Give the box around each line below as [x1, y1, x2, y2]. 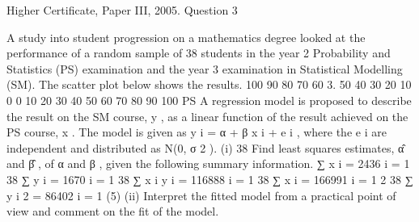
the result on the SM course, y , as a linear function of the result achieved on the [6, 107, 408, 124]
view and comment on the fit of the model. [6, 203, 219, 220]
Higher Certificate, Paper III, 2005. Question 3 [6, 2, 238, 18]
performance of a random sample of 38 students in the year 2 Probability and [6, 44, 391, 61]
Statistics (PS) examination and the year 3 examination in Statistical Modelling [6, 60, 403, 77]
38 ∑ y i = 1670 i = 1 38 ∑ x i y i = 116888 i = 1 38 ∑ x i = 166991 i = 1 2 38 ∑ [6, 170, 413, 187]
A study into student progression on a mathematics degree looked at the [6, 28, 366, 45]
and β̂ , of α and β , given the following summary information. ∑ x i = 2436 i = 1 [6, 155, 410, 172]
